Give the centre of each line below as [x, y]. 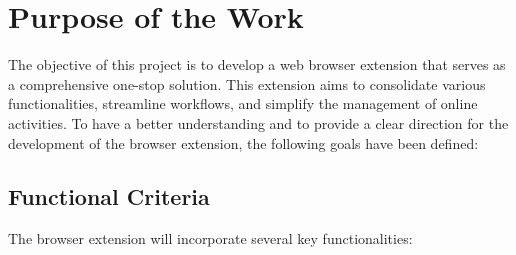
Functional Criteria [109, 196]
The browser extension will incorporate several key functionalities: [210, 238]
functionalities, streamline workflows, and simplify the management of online [243, 103]
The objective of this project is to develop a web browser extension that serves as [257, 64]
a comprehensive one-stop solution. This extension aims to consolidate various [247, 83]
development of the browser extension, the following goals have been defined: [243, 142]
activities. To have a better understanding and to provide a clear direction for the [258, 122]
